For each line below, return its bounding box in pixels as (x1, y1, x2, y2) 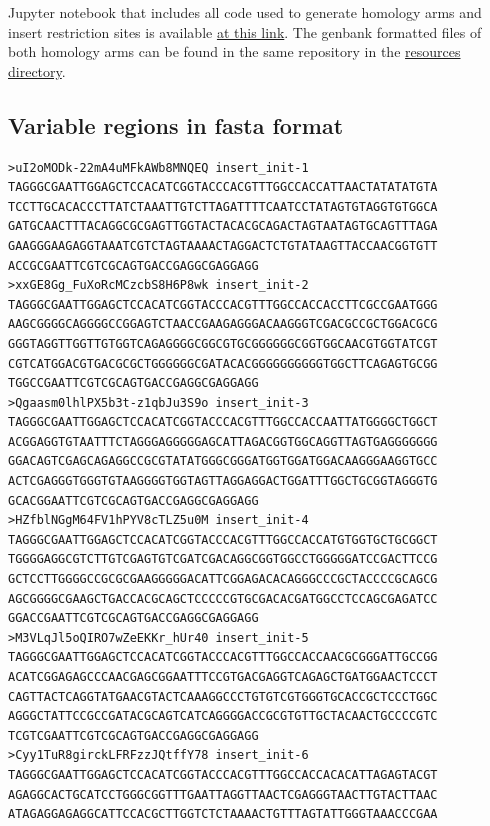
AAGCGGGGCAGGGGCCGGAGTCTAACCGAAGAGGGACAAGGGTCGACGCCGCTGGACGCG (8, 317, 438, 332)
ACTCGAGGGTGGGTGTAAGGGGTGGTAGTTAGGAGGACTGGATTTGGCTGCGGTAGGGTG (8, 474, 438, 489)
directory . (8, 60, 66, 81)
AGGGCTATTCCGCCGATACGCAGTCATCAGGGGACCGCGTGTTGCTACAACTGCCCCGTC (8, 709, 438, 724)
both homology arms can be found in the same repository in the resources (8, 41, 461, 62)
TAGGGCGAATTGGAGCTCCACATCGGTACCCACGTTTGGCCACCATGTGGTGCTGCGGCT (8, 532, 438, 547)
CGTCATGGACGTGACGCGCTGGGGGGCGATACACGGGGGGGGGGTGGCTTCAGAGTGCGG (8, 356, 438, 371)
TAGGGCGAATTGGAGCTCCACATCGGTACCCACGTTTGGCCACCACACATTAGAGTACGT (8, 767, 438, 782)
